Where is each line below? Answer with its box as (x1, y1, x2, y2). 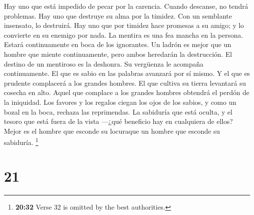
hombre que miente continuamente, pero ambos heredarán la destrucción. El (4, 48, 232, 59)
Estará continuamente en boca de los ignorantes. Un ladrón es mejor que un (4, 39, 232, 49)
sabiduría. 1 (4, 136, 39, 147)
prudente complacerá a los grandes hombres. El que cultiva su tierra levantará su (4, 77, 246, 88)
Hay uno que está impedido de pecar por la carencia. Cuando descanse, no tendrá (4, 1, 249, 11)
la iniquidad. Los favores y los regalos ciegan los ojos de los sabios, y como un (4, 96, 236, 107)
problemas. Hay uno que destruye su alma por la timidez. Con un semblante (4, 10, 232, 21)
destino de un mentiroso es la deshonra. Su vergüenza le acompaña (4, 58, 204, 69)
